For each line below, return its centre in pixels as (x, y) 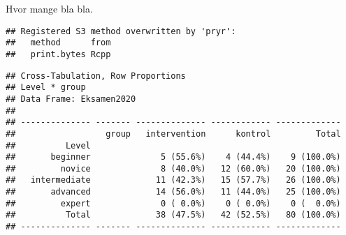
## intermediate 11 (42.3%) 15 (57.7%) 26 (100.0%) (173, 180)
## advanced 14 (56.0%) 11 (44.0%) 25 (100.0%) (173, 192)
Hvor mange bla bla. (49, 8)
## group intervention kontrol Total (173, 134)
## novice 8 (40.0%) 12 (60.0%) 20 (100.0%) (173, 168)
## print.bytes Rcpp (58, 54)
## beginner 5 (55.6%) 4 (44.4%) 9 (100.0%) (173, 157)
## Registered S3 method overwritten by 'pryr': (121, 31)
